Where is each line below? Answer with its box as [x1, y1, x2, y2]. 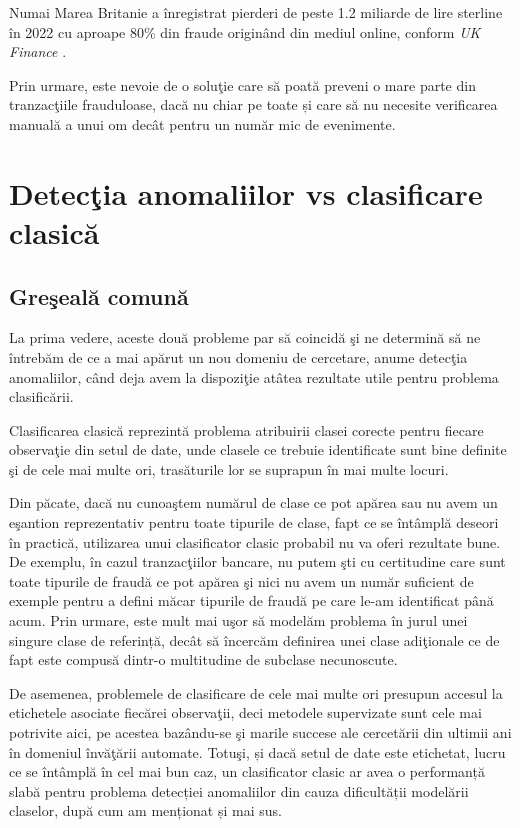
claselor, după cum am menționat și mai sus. [9, 800, 282, 821]
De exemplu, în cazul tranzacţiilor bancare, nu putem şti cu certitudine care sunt [9, 551, 506, 572]
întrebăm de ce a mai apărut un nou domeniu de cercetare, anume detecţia [9, 346, 468, 367]
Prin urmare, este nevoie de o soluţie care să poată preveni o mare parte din [9, 74, 476, 95]
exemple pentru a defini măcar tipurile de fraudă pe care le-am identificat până [9, 590, 494, 611]
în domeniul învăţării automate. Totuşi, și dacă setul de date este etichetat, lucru [9, 741, 506, 762]
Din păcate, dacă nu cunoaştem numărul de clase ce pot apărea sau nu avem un [9, 492, 498, 513]
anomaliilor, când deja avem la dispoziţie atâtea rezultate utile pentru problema [9, 366, 499, 387]
